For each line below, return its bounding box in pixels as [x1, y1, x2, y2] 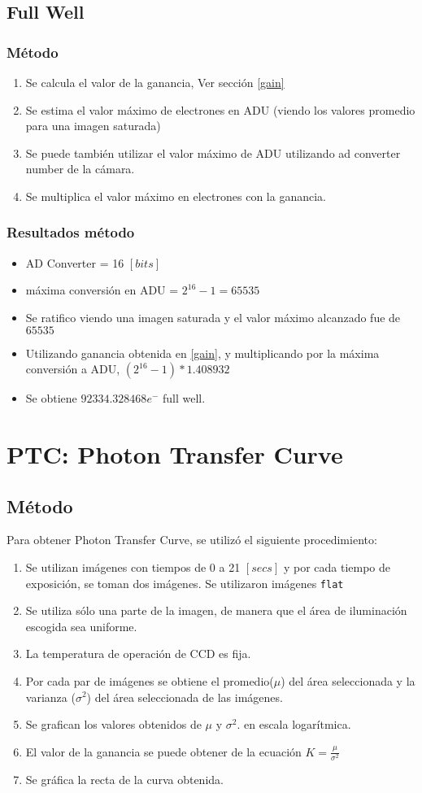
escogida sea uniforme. [25, 617, 137, 634]
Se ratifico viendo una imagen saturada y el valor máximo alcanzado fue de [25, 308, 401, 325]
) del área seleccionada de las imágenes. [86, 688, 283, 705]
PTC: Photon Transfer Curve [7, 437, 343, 470]
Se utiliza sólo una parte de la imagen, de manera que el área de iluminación [25, 602, 407, 619]
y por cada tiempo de [283, 558, 391, 575]
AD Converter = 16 [25, 254, 124, 271]
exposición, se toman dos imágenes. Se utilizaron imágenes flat [25, 574, 344, 591]
